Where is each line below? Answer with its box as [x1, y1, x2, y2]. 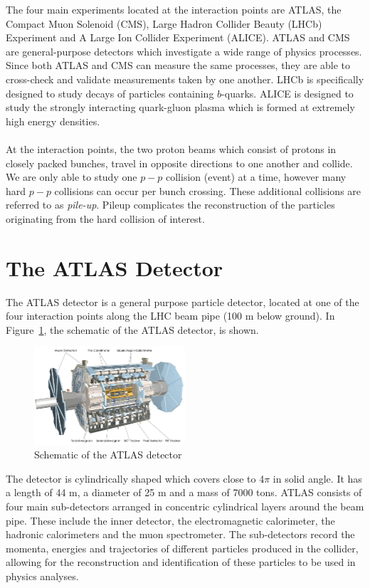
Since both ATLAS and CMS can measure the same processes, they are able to [6, 58, 351, 73]
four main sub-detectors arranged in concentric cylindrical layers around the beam [6, 498, 364, 513]
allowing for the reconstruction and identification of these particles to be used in [6, 555, 356, 569]
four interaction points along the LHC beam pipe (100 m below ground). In [6, 308, 335, 323]
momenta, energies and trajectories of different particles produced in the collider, [6, 540, 359, 555]
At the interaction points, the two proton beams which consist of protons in [6, 141, 337, 156]
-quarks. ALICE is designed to [221, 85, 354, 100]
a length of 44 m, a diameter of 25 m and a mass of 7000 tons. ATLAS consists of [6, 485, 362, 500]
